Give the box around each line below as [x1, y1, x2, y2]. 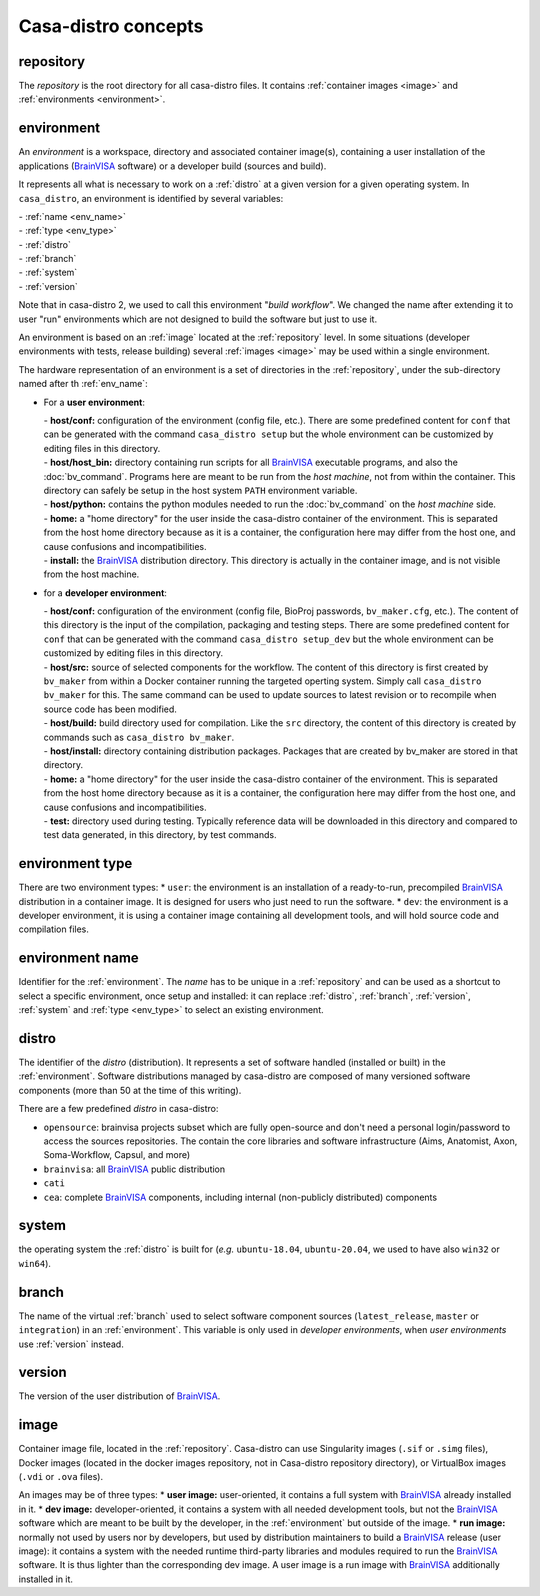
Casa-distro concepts [18, 15, 204, 37]
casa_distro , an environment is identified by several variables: [18, 192, 284, 204]
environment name [18, 950, 139, 967]
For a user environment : [43, 396, 145, 408]
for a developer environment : [43, 586, 167, 599]
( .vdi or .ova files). [18, 1471, 104, 1483]
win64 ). [18, 1257, 52, 1269]
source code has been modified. [43, 703, 177, 715]
